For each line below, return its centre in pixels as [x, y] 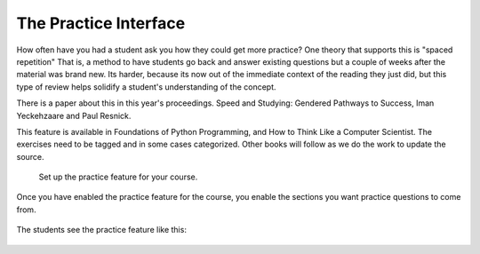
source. [30, 156]
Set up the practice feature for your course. [118, 177]
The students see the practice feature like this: [101, 230]
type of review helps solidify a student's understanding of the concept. [146, 87]
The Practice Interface [101, 23]
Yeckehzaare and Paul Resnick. [74, 115]
